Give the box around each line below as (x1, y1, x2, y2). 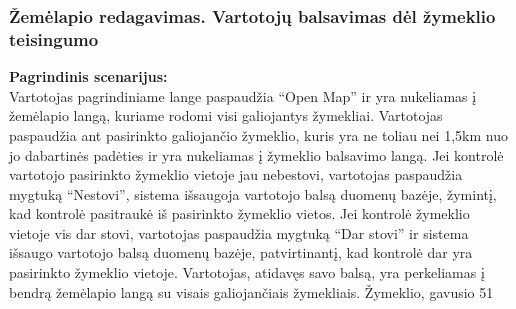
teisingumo (9, 26, 99, 51)
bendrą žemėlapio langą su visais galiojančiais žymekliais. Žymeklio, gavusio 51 (9, 281, 494, 302)
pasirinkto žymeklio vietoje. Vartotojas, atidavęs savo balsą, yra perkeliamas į (9, 262, 485, 283)
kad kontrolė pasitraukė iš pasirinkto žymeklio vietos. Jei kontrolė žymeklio (9, 203, 470, 224)
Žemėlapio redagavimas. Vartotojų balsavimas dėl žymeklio (9, 3, 496, 28)
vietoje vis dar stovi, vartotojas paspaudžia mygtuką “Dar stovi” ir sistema (9, 222, 469, 243)
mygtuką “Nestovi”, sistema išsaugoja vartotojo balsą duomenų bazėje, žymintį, (9, 183, 497, 204)
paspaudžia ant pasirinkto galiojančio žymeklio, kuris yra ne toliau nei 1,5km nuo (9, 124, 508, 145)
